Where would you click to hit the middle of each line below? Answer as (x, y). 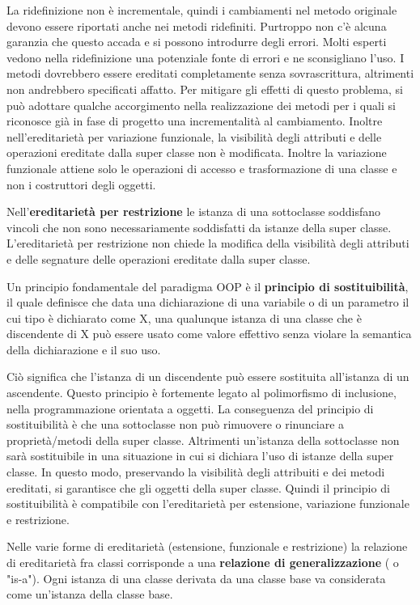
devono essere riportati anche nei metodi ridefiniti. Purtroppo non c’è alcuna (197, 25)
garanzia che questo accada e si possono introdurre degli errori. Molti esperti (197, 42)
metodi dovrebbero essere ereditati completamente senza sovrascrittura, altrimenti (210, 73)
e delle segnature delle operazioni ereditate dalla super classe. (159, 258)
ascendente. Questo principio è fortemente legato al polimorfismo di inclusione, (202, 393)
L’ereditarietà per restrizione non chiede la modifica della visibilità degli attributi (208, 243)
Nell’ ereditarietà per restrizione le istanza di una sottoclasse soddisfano (194, 212)
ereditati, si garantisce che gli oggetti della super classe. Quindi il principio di (198, 487)
